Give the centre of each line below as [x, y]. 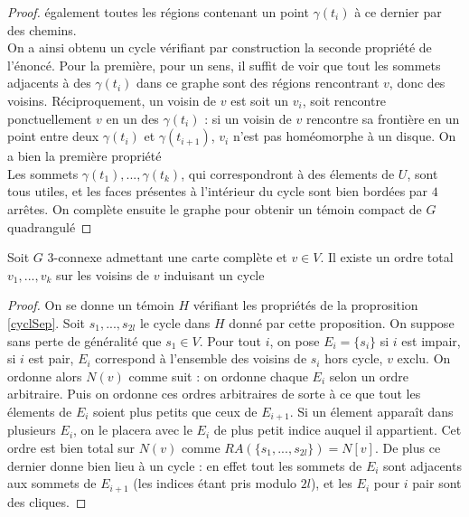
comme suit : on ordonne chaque [218, 376]
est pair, [51, 358]
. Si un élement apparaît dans [371, 411]
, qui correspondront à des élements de [288, 173]
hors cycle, [354, 358]
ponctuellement [50, 118]
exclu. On [424, 358]
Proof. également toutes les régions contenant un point [158, 12]
